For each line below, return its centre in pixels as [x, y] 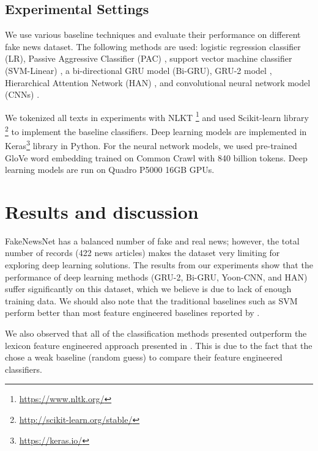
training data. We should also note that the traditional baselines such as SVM [151, 300]
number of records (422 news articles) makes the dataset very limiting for [142, 253]
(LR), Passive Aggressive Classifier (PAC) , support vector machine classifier [149, 58]
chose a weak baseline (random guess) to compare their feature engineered [144, 357]
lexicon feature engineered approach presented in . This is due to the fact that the [159, 345]
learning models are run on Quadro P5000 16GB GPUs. [110, 170]
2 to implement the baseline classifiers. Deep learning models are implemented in [156, 130]
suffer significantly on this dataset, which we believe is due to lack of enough [148, 289]
